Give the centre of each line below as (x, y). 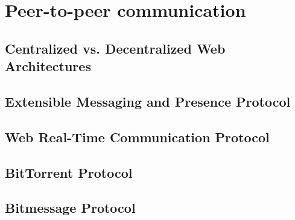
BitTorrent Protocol (69, 172)
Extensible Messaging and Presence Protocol (148, 101)
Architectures (48, 66)
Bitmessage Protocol (70, 208)
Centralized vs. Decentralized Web (115, 48)
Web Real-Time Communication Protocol (137, 137)
